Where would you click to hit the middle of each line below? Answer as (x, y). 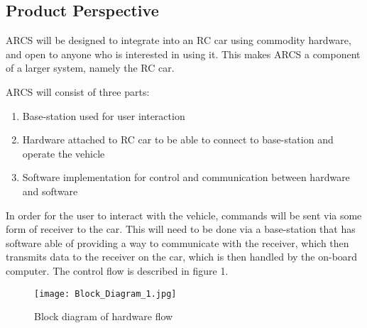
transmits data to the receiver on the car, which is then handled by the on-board (182, 257)
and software (50, 191)
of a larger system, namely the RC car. (90, 68)
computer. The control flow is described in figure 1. (117, 270)
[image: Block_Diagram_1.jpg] (105, 294)
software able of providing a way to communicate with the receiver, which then (177, 242)
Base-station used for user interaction (104, 115)
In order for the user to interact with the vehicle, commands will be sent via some (184, 215)
